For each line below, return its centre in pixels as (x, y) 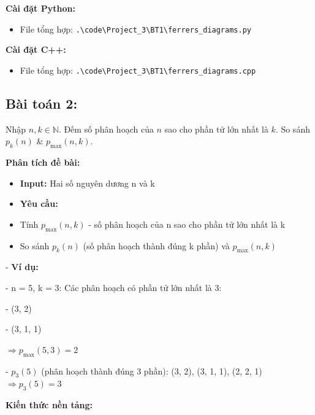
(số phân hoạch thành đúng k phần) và (156, 245)
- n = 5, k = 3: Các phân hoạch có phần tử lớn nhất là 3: (114, 288)
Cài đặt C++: (36, 49)
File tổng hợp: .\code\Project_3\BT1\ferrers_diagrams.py (135, 29)
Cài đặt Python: (40, 8)
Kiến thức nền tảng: (49, 405)
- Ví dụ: (22, 267)
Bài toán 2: (42, 103)
